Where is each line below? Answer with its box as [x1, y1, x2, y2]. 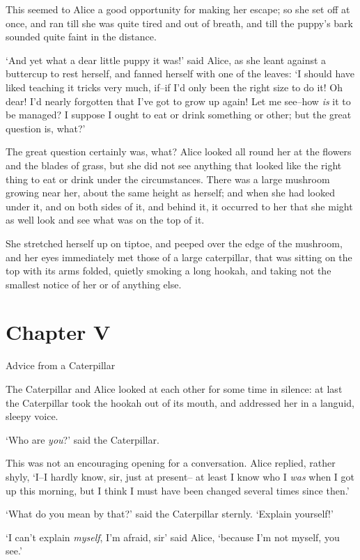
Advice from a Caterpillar [6, 358, 116, 373]
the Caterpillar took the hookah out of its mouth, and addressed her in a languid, [6, 395, 354, 410]
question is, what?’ [6, 120, 86, 135]
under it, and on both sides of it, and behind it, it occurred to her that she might [6, 199, 353, 213]
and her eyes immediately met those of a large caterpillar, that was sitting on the [6, 249, 352, 264]
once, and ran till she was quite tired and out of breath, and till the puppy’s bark [6, 15, 353, 30]
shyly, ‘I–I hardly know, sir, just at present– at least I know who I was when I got [6, 469, 355, 483]
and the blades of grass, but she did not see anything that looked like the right [6, 157, 342, 172]
